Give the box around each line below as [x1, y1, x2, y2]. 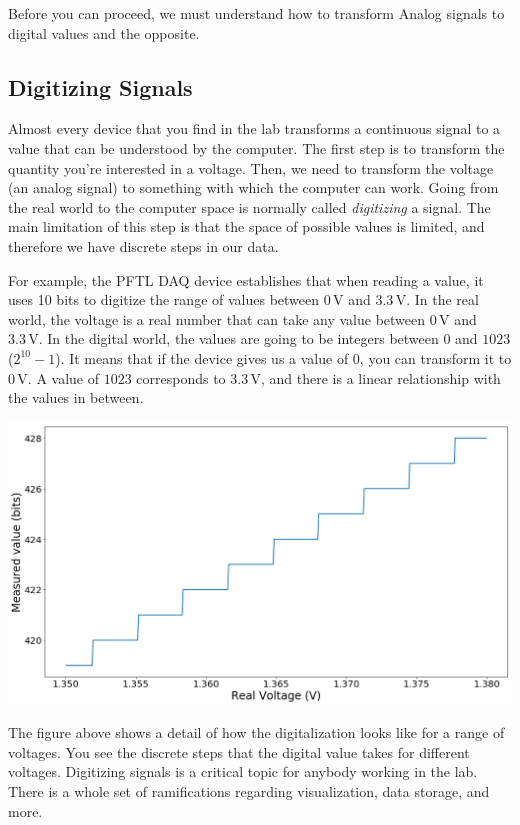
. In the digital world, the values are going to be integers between [38, 328, 439, 349]
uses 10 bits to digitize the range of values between [8, 289, 320, 310]
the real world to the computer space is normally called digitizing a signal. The [8, 196, 491, 217]
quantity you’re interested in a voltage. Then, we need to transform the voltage [8, 157, 494, 178]
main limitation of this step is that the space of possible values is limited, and [8, 216, 485, 237]
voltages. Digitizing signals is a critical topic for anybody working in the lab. [8, 761, 478, 782]
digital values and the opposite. [8, 22, 200, 43]
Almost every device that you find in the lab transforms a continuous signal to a [8, 118, 501, 139]
